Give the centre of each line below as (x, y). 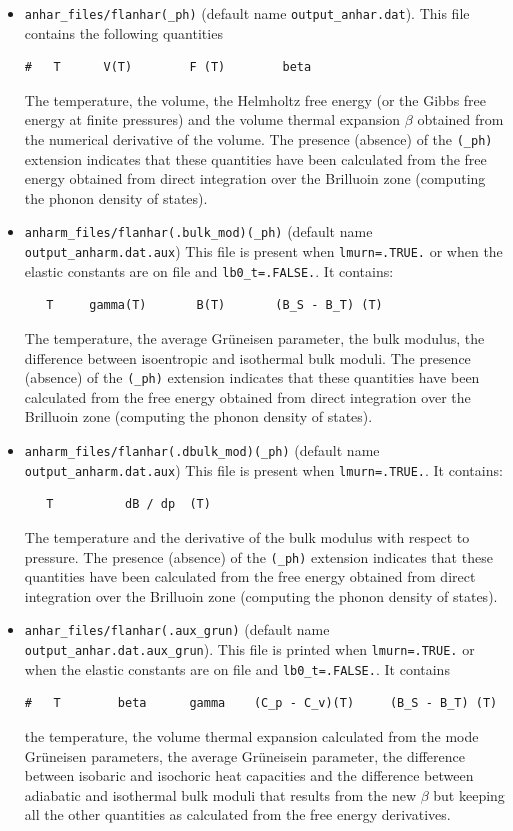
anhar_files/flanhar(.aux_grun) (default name (177, 629)
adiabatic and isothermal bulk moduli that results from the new (220, 794)
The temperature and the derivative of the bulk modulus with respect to (247, 536)
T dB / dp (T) (128, 504)
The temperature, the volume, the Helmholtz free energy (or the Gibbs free (255, 99)
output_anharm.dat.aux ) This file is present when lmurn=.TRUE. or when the (263, 251)
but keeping (469, 794)
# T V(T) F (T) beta (168, 67)
